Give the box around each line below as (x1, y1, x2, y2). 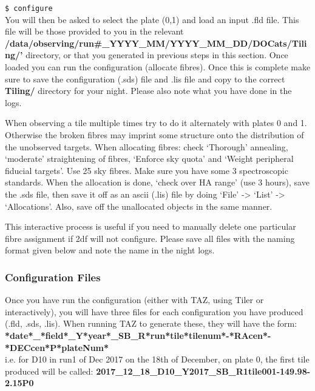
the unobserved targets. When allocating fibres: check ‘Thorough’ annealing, (5, 140, 288, 153)
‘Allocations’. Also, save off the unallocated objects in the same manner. (5, 199, 273, 212)
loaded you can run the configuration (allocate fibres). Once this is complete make (5, 61, 311, 73)
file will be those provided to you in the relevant (5, 25, 184, 38)
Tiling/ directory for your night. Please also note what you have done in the (5, 84, 292, 97)
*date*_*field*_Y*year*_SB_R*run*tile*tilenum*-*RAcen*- (5, 329, 271, 341)
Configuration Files (5, 269, 101, 284)
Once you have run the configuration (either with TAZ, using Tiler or (5, 293, 264, 306)
